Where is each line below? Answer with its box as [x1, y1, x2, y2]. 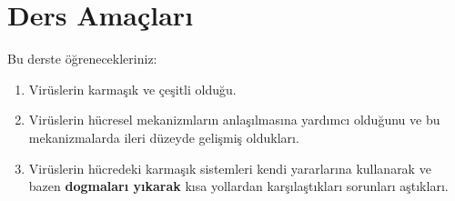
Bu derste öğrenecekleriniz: [7, 49, 157, 68]
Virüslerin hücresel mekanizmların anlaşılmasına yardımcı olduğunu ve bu [28, 110, 440, 129]
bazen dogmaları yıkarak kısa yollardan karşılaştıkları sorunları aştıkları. [28, 176, 449, 196]
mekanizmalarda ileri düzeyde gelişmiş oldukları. [28, 127, 299, 146]
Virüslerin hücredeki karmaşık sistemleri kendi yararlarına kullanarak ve [28, 158, 431, 177]
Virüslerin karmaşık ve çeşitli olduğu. [28, 79, 237, 98]
